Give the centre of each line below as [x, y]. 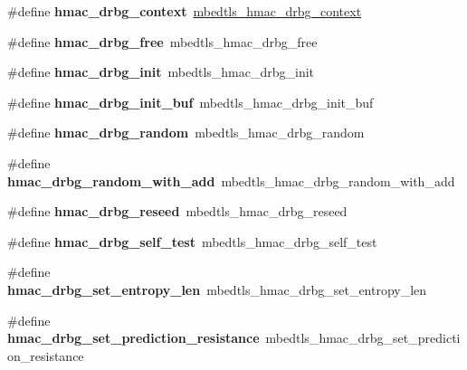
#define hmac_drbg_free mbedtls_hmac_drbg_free [162, 41]
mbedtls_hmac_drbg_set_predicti [363, 338]
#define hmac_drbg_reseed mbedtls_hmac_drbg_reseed [177, 211]
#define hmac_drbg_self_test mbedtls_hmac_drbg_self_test [192, 241]
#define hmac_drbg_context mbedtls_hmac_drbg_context [185, 11]
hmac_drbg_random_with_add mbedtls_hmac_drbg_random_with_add [231, 180]
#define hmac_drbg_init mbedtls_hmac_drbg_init [161, 72]
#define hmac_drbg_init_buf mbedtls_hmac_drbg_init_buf [191, 102]
